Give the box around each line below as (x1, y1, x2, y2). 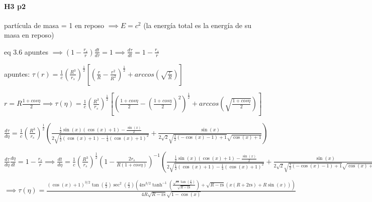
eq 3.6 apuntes (4, 46, 48, 57)
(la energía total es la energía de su (143, 20, 252, 30)
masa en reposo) (4, 30, 54, 40)
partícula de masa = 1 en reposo (4, 20, 104, 30)
